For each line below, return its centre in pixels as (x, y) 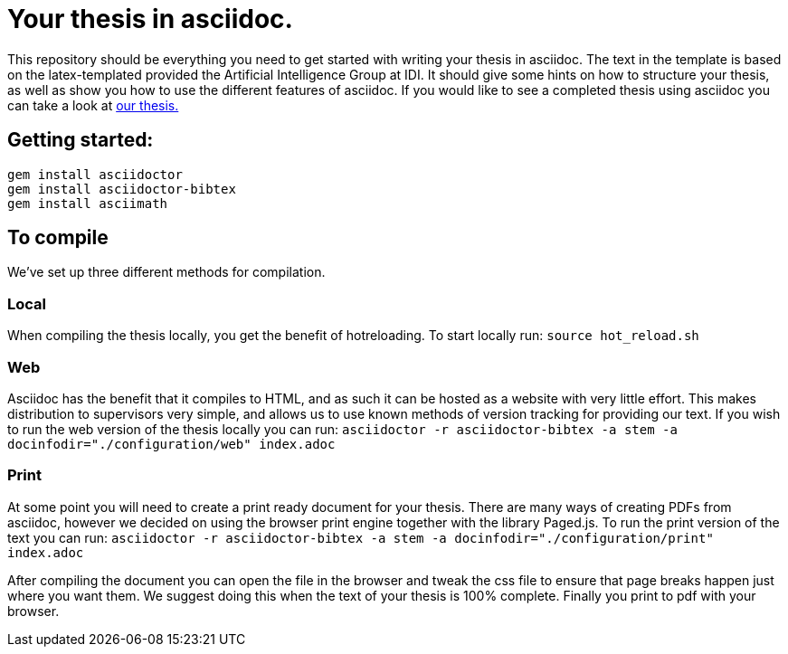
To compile (58, 238)
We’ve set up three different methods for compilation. (166, 272)
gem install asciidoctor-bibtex (122, 189)
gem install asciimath (88, 203)
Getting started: (81, 140)
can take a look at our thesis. (93, 105)
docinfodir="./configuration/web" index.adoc (171, 444)
